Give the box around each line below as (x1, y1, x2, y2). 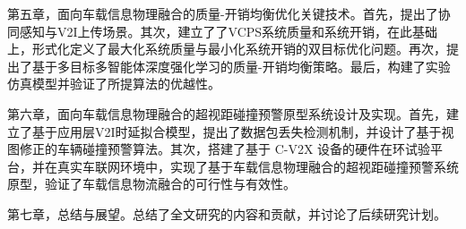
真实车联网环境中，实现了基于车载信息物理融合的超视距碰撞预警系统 (56, 157, 459, 175)
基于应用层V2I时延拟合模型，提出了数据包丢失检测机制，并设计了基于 (31, 122, 442, 140)
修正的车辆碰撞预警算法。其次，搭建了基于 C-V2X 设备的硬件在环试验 (19, 140, 431, 158)
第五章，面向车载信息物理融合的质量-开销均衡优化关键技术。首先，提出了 (7, 4, 438, 22)
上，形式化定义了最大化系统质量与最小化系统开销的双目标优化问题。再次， (7, 39, 446, 58)
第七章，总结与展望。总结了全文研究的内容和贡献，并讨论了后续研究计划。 (7, 204, 446, 223)
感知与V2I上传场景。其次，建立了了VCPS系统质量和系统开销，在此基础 (19, 21, 438, 40)
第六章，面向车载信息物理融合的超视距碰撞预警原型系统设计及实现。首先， (7, 104, 446, 123)
